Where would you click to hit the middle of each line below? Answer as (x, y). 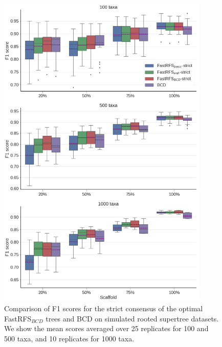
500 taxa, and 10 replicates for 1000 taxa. (69, 338)
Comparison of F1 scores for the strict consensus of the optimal (104, 308)
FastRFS (18, 318)
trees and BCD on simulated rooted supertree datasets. (132, 318)
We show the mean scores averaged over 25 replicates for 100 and (106, 328)
